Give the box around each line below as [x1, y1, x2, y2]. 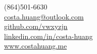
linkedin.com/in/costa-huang [4, 30, 93, 41]
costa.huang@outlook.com [4, 11, 84, 21]
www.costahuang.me [4, 40, 67, 51]
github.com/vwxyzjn [4, 21, 68, 31]
